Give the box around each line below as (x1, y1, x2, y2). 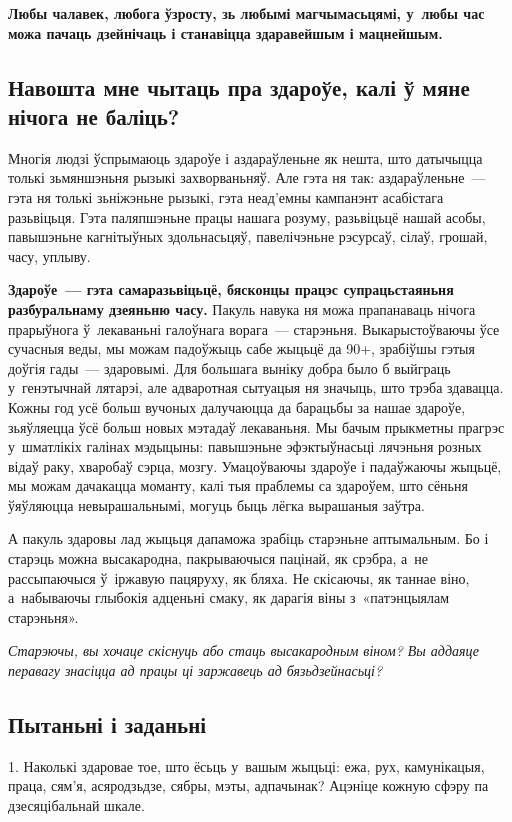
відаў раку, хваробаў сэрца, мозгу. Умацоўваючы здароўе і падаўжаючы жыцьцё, (8, 455, 502, 476)
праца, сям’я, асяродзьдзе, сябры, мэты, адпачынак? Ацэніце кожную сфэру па (8, 775, 489, 796)
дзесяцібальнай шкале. (8, 795, 145, 816)
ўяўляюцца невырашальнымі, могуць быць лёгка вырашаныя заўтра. (8, 494, 425, 515)
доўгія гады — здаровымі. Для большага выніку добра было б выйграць (8, 357, 451, 378)
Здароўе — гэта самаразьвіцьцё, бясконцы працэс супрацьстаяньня (8, 279, 454, 300)
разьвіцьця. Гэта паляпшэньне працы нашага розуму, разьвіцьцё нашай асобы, (8, 206, 486, 227)
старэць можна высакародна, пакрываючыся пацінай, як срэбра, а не (8, 548, 428, 569)
